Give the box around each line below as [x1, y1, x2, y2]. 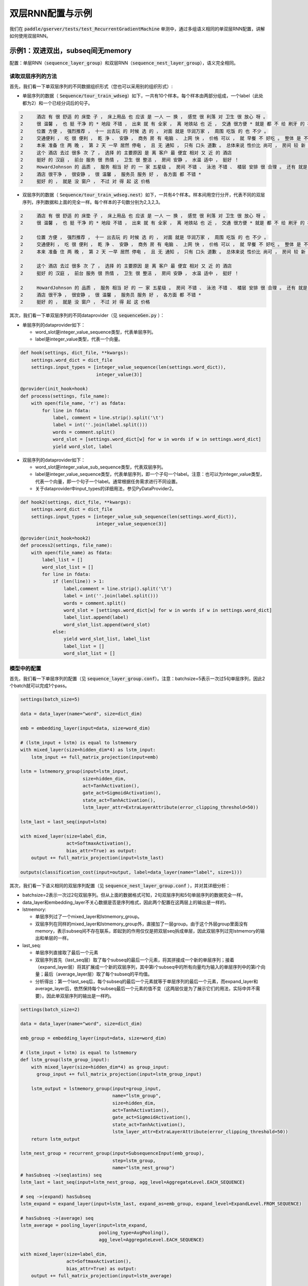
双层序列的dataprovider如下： [22, 457, 86, 463]
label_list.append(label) [63, 615, 129, 620]
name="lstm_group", [112, 1093, 161, 1099]
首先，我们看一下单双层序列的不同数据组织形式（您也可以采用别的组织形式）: [9, 83, 173, 90]
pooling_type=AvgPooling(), [99, 1229, 169, 1236]
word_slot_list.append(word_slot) [63, 621, 151, 628]
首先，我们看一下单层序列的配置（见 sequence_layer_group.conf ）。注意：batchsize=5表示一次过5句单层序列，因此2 [9, 675, 265, 682]
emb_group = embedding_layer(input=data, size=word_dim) [20, 1035, 167, 1041]
